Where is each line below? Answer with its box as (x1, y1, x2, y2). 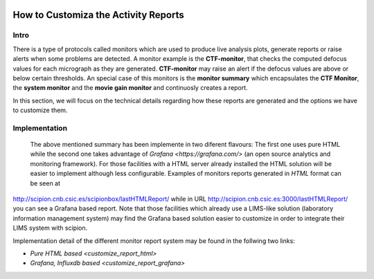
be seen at (30, 179, 61, 187)
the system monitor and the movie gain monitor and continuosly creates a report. (12, 84, 249, 92)
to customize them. (12, 106, 68, 114)
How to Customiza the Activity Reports (12, 9, 184, 21)
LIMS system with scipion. (12, 224, 88, 232)
